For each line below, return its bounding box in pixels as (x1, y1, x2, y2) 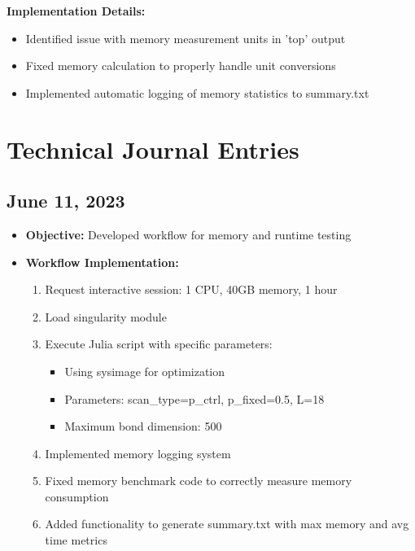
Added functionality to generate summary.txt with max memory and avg (45, 515, 409, 532)
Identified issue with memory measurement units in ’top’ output (25, 29, 346, 46)
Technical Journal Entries (7, 132, 299, 165)
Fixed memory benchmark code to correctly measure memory (45, 472, 352, 489)
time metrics (45, 531, 107, 549)
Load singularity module (45, 308, 167, 325)
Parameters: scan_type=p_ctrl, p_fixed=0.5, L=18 (64, 390, 325, 407)
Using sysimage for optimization (64, 362, 225, 379)
